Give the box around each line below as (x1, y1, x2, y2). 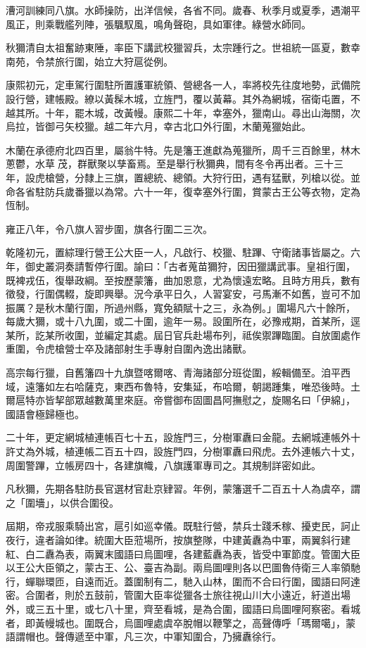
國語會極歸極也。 (6, 406, 84, 421)
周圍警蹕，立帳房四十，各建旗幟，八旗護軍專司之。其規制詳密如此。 (6, 457, 321, 472)
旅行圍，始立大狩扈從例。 (54, 53, 173, 68)
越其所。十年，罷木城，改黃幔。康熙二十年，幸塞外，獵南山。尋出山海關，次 (6, 105, 360, 120)
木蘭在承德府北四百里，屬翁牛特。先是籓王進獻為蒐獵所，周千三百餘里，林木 (6, 142, 360, 157)
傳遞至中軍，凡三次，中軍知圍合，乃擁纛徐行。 (64, 629, 282, 644)
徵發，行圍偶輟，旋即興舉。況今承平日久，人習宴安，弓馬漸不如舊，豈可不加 (6, 286, 360, 301)
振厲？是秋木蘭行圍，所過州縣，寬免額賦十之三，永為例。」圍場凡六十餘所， (6, 300, 355, 315)
